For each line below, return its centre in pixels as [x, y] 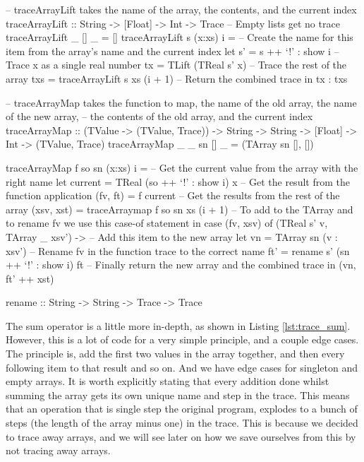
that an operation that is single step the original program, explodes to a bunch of [182, 409]
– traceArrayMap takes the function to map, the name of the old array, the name [181, 102]
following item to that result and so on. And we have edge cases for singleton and [182, 367]
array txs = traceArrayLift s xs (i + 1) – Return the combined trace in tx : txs [177, 78]
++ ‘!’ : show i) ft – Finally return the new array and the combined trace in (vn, [181, 265]
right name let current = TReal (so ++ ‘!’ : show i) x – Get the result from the [178, 181]
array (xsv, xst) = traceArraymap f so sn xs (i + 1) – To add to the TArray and [180, 209]
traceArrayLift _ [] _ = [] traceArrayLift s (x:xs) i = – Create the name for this [180, 37]
